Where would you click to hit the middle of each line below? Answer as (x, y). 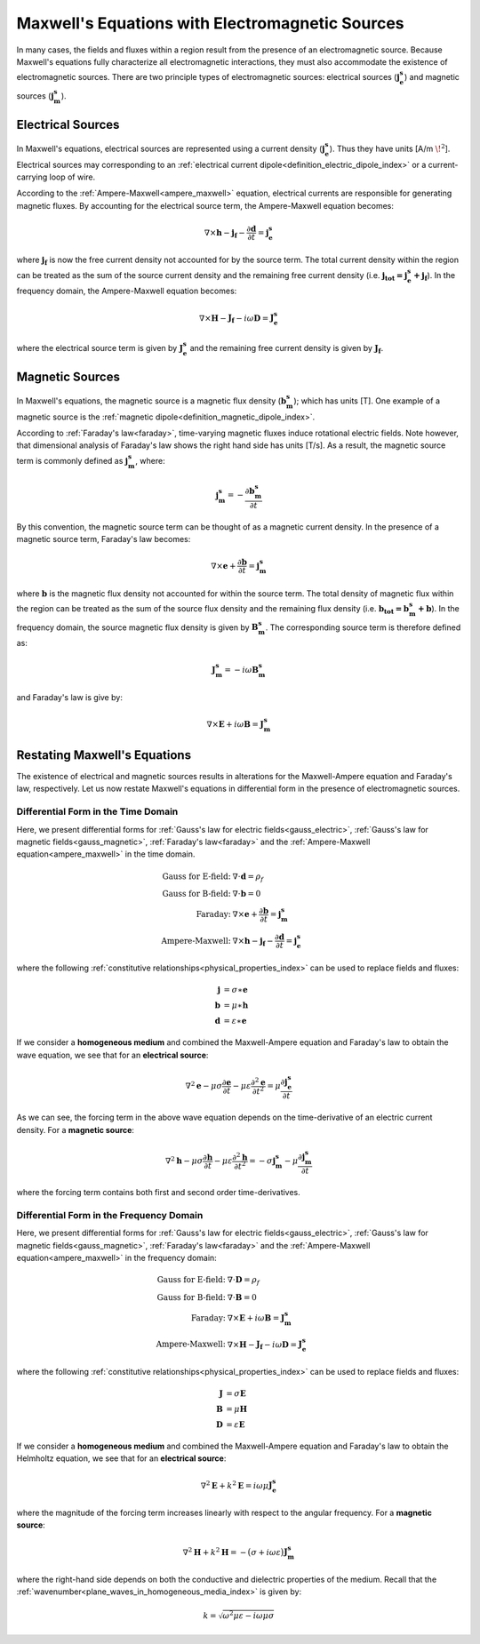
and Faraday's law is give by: (70, 697)
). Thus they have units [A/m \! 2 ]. (390, 148)
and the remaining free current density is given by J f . (287, 349)
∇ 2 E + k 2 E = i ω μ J (236, 1484)
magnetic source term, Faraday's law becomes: (104, 539)
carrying (32, 177)
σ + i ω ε (266, 1552)
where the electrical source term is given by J (100, 347)
